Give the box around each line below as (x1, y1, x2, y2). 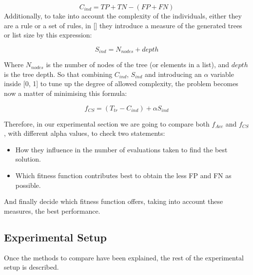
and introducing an (145, 69, 202, 79)
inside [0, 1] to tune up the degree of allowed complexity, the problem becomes (4, 78, 238, 89)
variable (211, 69, 234, 79)
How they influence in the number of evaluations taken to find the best (15, 144, 228, 154)
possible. (15, 180, 41, 190)
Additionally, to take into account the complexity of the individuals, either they (4, 11, 242, 20)
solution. (15, 154, 41, 164)
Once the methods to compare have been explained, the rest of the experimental (4, 252, 244, 262)
